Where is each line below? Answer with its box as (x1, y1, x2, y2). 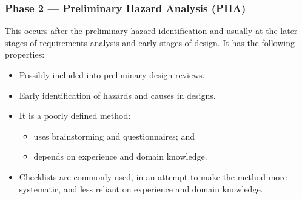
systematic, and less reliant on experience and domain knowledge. (19, 182, 263, 195)
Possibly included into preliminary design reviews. (19, 69, 205, 81)
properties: (5, 48, 45, 61)
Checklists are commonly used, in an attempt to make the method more (19, 170, 287, 183)
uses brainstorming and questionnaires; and (33, 129, 195, 142)
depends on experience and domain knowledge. (33, 150, 207, 163)
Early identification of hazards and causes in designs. (19, 89, 216, 101)
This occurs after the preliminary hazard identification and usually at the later (5, 24, 298, 37)
